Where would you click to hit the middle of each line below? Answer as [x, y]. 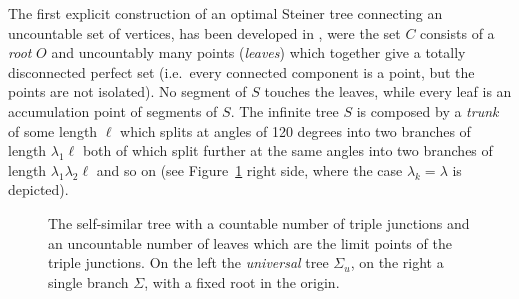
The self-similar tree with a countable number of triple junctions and [259, 222]
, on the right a [397, 262]
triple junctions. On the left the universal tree [188, 262]
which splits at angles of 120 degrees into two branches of [295, 130]
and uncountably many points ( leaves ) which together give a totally [258, 52]
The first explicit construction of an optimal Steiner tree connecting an [225, 13]
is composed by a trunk [427, 110]
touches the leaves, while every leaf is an [388, 91]
